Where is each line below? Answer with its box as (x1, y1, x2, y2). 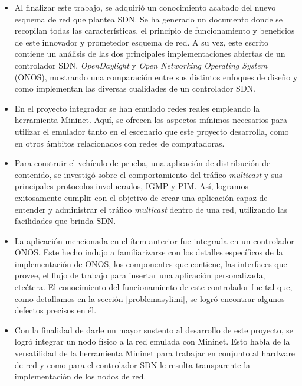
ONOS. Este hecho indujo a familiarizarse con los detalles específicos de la (14, 246, 283, 258)
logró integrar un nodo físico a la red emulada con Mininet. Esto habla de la (14, 335, 290, 348)
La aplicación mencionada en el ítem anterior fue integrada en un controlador (14, 234, 294, 246)
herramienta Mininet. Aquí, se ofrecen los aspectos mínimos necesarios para (14, 113, 288, 126)
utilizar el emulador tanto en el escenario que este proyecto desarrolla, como (14, 125, 289, 137)
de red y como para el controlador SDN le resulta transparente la (14, 358, 251, 371)
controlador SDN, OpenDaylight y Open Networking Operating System (14, 59, 268, 71)
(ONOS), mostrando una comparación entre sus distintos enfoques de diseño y (14, 70, 298, 83)
